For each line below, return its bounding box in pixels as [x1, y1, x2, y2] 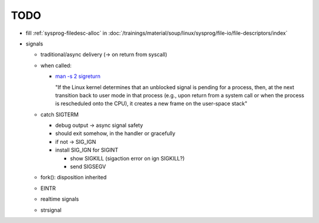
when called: [40, 62, 72, 69]
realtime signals [40, 195, 79, 203]
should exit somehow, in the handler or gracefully [55, 130, 175, 137]
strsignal [40, 206, 62, 214]
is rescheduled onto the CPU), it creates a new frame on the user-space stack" [55, 100, 248, 107]
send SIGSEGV [70, 163, 106, 170]
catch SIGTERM [40, 111, 79, 118]
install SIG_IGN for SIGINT [55, 146, 118, 153]
